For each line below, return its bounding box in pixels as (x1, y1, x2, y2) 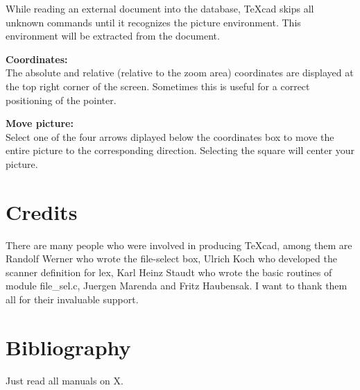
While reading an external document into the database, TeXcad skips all (6, 1, 314, 15)
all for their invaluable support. (6, 292, 139, 307)
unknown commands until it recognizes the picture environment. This (6, 15, 301, 29)
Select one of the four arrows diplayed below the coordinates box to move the (6, 129, 334, 144)
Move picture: (6, 116, 74, 130)
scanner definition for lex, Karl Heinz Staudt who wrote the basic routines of (6, 264, 332, 279)
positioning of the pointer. (6, 92, 117, 107)
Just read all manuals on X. (6, 373, 123, 387)
